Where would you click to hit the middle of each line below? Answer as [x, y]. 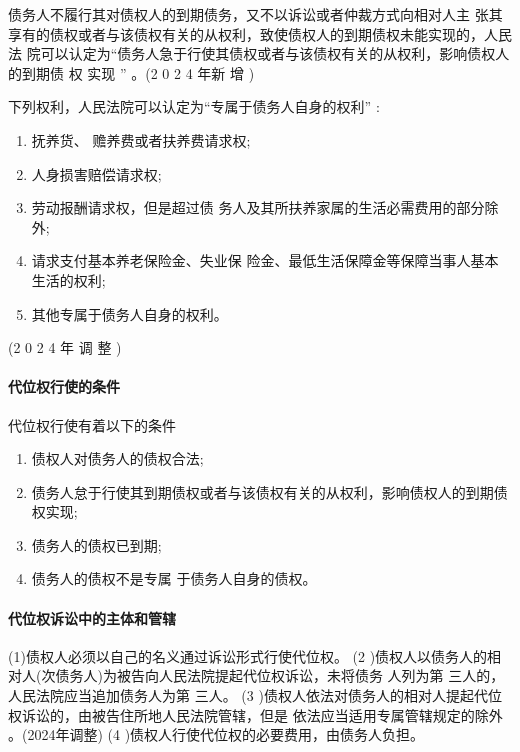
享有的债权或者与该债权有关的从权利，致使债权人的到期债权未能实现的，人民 [260, 33]
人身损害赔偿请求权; [96, 173]
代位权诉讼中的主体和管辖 [92, 617]
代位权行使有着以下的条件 [92, 424]
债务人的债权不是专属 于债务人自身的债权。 [174, 578]
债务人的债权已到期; [96, 544]
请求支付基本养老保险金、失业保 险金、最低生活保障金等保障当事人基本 [265, 260]
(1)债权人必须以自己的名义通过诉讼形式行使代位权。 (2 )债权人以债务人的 [248, 655]
